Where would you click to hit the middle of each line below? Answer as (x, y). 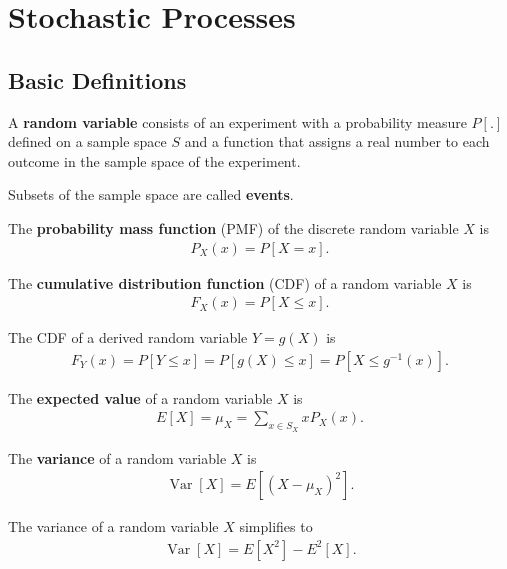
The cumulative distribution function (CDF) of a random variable (225, 282)
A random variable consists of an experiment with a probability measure (237, 121)
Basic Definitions (97, 79)
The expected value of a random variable (140, 397)
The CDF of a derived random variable (128, 337)
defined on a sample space (87, 141)
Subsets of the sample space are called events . (151, 194)
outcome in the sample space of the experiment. (154, 160)
